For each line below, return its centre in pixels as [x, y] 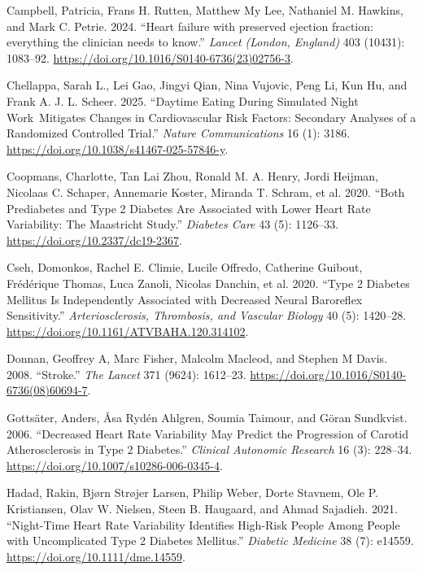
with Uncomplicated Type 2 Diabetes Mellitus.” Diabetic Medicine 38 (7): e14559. [210, 540]
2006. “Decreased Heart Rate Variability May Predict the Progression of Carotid [208, 433]
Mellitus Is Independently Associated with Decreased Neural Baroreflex [185, 299]
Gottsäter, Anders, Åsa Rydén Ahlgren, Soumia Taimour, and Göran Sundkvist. [207, 418]
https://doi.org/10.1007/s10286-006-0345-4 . [115, 465]
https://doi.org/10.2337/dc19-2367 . [94, 240]
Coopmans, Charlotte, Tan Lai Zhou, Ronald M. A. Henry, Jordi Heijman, [193, 176]
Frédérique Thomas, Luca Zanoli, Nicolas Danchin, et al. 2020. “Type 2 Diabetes [208, 283]
